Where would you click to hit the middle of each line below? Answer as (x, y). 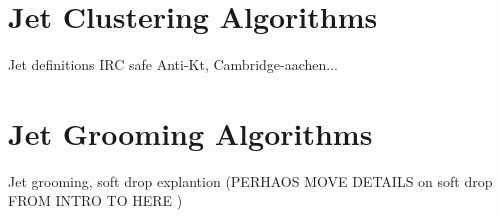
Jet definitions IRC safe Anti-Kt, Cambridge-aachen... (173, 64)
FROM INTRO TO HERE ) (95, 200)
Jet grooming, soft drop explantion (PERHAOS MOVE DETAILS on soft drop (250, 180)
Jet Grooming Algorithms (190, 132)
